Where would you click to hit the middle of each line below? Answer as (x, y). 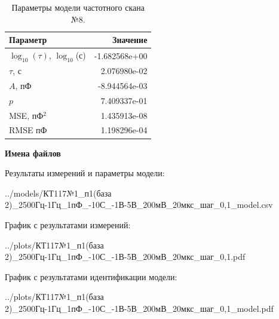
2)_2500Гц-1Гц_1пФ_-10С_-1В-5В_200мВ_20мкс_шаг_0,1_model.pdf (139, 308)
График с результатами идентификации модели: (91, 276)
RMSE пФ (28, 130)
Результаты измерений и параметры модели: (85, 173)
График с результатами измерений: (68, 224)
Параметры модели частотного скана (78, 7)
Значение (130, 40)
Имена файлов (33, 153)
